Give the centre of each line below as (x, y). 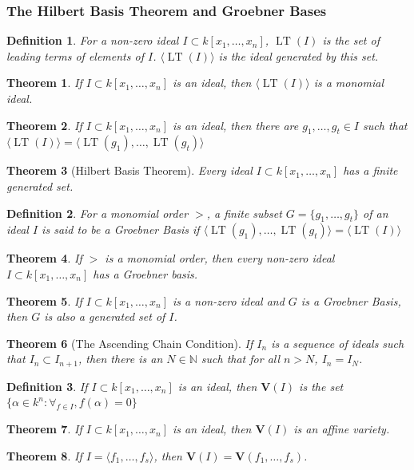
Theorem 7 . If (44, 429)
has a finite (370, 170)
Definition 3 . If (47, 386)
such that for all (241, 359)
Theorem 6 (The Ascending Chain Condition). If (130, 343)
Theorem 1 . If (44, 83)
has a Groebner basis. (145, 273)
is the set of (351, 40)
